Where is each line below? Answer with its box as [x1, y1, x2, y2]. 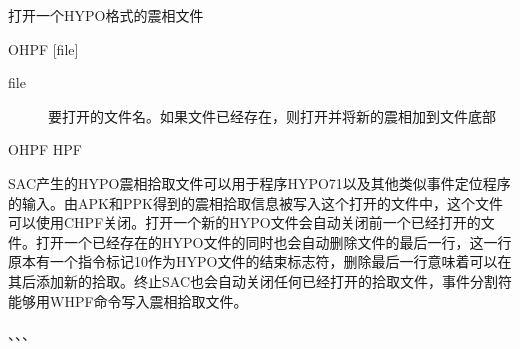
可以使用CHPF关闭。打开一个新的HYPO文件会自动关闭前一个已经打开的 [8, 212, 481, 233]
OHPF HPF [8, 139, 82, 160]
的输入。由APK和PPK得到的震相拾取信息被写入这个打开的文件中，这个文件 [8, 192, 503, 213]
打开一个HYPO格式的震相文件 [8, 5, 204, 25]
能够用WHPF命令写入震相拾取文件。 [8, 290, 248, 311]
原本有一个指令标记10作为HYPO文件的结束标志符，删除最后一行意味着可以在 [8, 251, 512, 272]
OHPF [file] [8, 38, 79, 59]
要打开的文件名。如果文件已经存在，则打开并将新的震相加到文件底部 [48, 105, 496, 126]
